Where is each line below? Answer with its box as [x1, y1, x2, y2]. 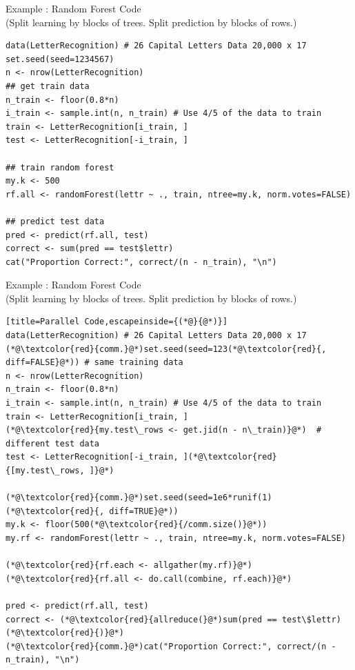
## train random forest [6, 162, 114, 173]
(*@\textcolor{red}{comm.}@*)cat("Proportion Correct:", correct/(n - [6, 641, 336, 651]
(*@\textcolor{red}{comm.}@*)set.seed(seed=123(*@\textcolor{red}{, [6, 344, 327, 354]
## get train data [6, 81, 90, 91]
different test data [6, 438, 100, 449]
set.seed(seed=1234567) [6, 54, 114, 64]
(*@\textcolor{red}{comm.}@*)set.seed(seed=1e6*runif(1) [6, 493, 272, 503]
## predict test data [6, 216, 105, 226]
